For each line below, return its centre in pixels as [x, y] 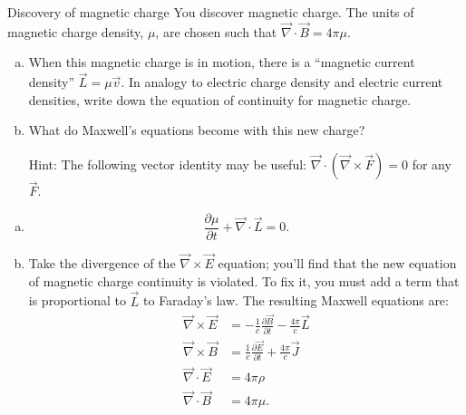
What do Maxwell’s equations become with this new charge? [197, 130]
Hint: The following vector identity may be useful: [167, 164]
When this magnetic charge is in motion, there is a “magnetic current [222, 62]
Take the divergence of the [102, 263]
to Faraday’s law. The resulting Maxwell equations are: [296, 300]
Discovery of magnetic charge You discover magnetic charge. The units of [211, 12]
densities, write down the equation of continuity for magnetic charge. [220, 99]
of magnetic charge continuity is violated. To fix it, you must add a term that [244, 280]
